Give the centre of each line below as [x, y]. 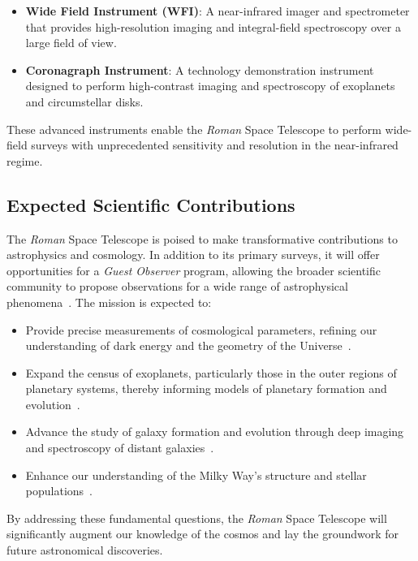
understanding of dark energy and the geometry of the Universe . [188, 345]
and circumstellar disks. [84, 101]
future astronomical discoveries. [85, 550]
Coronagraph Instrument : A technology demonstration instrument [200, 69]
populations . [59, 491]
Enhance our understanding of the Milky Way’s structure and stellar [196, 475]
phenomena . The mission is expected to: [109, 302]
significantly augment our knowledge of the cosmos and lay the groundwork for [203, 534]
